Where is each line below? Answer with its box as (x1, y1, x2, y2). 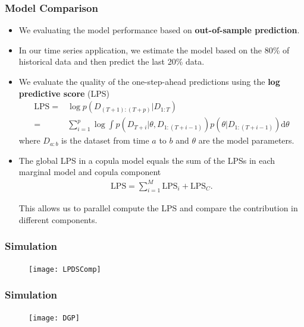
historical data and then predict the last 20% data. (18, 55, 205, 68)
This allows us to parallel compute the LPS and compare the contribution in (18, 202, 298, 214)
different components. (18, 213, 98, 226)
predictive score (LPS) (18, 87, 110, 99)
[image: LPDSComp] (29, 265, 101, 274)
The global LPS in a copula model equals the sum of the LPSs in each (18, 154, 275, 166)
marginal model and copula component (18, 166, 161, 178)
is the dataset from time (61, 134, 149, 147)
